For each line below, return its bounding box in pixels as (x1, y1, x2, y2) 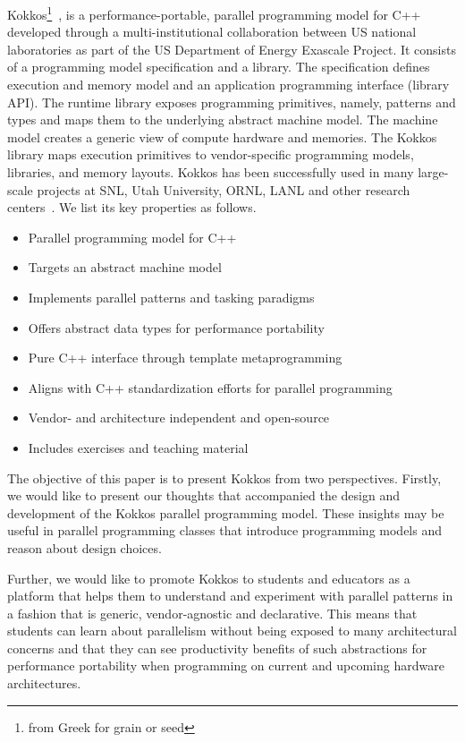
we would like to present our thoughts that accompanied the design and (7, 486, 400, 505)
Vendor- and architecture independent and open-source (28, 408, 330, 427)
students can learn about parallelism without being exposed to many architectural (7, 621, 457, 640)
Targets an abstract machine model (28, 258, 222, 277)
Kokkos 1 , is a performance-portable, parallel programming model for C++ (7, 3, 421, 23)
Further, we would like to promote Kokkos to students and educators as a (7, 568, 410, 587)
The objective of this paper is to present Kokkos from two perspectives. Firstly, (7, 468, 442, 487)
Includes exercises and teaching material (28, 438, 249, 456)
